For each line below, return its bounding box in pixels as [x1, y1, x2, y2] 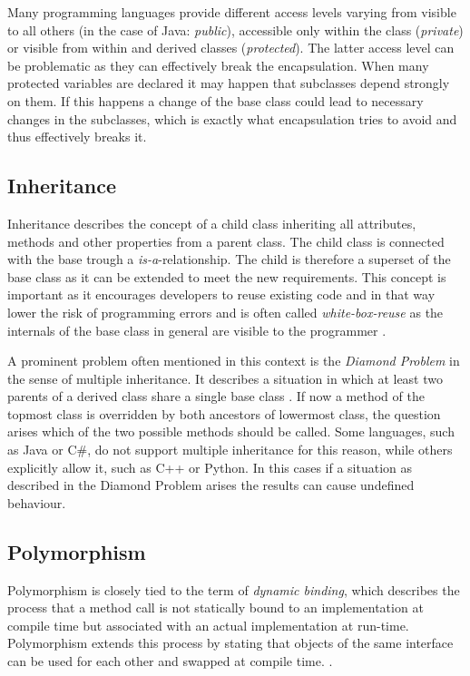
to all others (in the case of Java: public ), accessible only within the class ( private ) [7, 20, 464, 39]
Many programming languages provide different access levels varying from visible [7, 3, 456, 21]
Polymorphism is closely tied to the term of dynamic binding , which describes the [7, 580, 460, 599]
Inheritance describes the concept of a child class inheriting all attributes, [7, 213, 416, 232]
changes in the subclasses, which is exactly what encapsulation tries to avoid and [7, 109, 457, 128]
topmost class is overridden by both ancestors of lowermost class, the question [7, 404, 441, 423]
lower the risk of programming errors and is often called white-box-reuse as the [7, 302, 444, 321]
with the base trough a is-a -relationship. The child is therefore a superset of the [7, 250, 451, 269]
